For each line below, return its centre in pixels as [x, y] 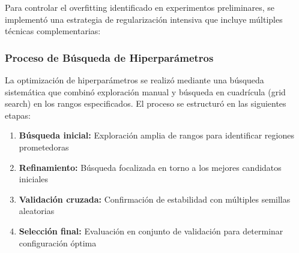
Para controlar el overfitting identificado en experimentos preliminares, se [140, 7]
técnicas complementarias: [53, 31]
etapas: [18, 115]
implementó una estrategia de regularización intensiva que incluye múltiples [144, 19]
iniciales [34, 179]
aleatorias [37, 211]
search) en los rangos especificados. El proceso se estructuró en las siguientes [146, 103]
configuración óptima [58, 243]
